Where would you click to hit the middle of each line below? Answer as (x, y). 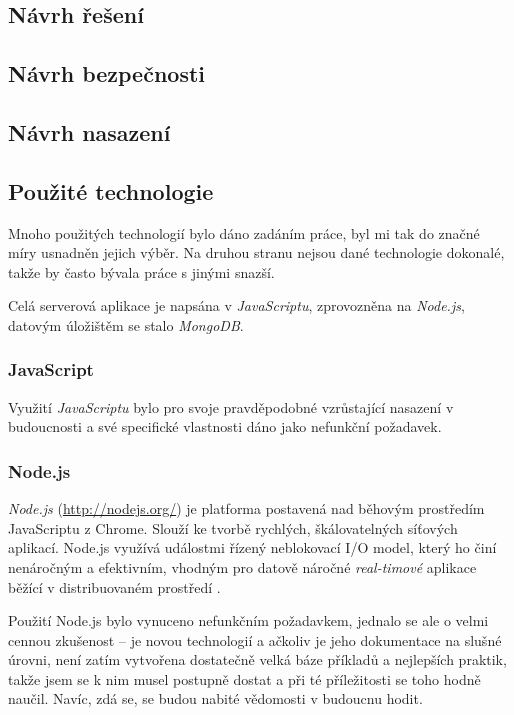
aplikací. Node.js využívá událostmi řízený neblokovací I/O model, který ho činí (252, 547)
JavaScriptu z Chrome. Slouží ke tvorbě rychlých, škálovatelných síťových (233, 527)
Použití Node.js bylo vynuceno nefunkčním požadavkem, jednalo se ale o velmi (248, 620)
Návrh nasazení (89, 131)
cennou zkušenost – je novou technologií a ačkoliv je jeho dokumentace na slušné (255, 639)
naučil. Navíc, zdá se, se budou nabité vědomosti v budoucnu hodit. (215, 698)
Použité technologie (111, 190)
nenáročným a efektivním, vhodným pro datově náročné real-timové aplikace (242, 566)
